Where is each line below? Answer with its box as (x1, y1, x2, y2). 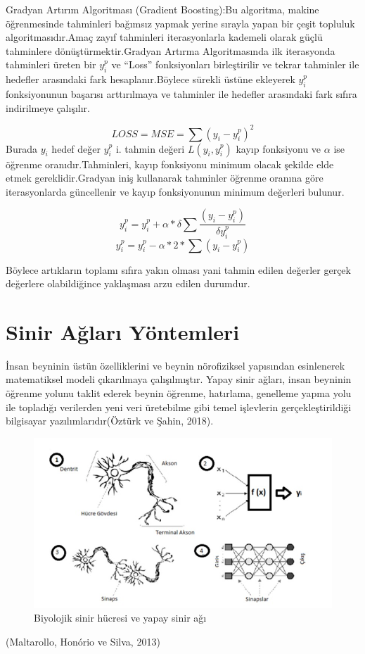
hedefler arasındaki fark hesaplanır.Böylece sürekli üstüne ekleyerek (6, 72, 295, 87)
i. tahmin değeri (115, 141, 185, 156)
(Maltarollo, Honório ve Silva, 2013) (6, 634, 160, 648)
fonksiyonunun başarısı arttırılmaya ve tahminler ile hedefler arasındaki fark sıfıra (6, 86, 357, 101)
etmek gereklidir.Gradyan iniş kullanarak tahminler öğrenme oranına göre (6, 170, 324, 185)
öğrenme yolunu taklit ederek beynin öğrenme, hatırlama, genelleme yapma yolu (6, 386, 352, 401)
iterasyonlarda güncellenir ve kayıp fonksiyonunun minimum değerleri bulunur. (6, 184, 345, 199)
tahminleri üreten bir (6, 57, 96, 72)
